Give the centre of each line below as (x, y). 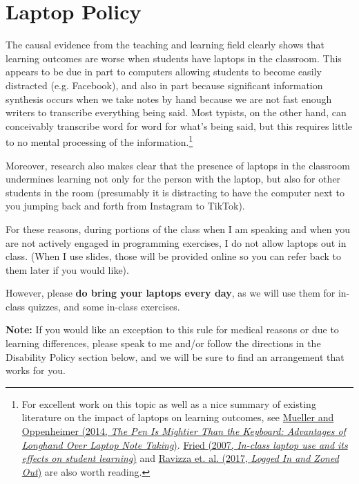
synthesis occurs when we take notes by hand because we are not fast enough (169, 99)
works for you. (36, 370)
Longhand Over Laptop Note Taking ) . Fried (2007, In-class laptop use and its (185, 444)
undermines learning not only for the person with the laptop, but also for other (173, 179)
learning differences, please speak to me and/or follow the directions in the (163, 343)
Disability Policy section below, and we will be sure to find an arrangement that (175, 356)
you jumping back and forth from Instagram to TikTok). (125, 206)
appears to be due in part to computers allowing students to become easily (164, 72)
